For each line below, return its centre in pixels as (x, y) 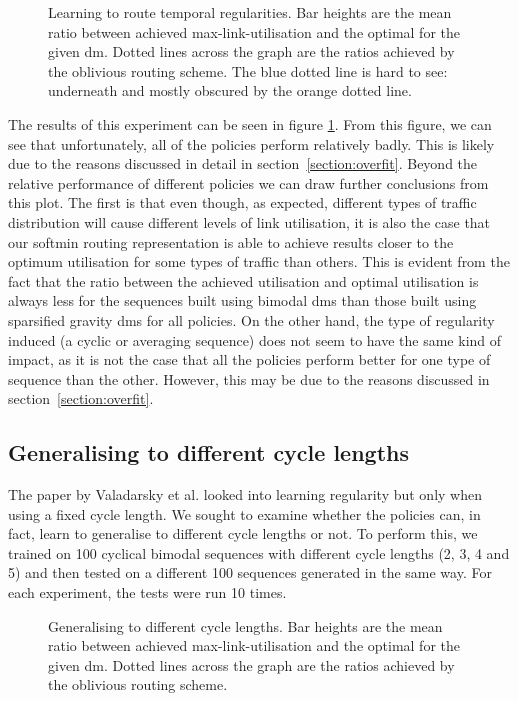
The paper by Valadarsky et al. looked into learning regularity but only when (245, 494)
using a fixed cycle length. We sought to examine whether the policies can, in (244, 513)
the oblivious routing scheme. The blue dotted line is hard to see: (248, 70)
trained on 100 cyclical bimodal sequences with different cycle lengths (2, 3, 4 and (259, 552)
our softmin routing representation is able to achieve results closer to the (231, 241)
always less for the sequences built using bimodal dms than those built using (242, 300)
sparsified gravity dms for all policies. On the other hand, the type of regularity (251, 319)
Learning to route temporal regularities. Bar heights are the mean (250, 12)
